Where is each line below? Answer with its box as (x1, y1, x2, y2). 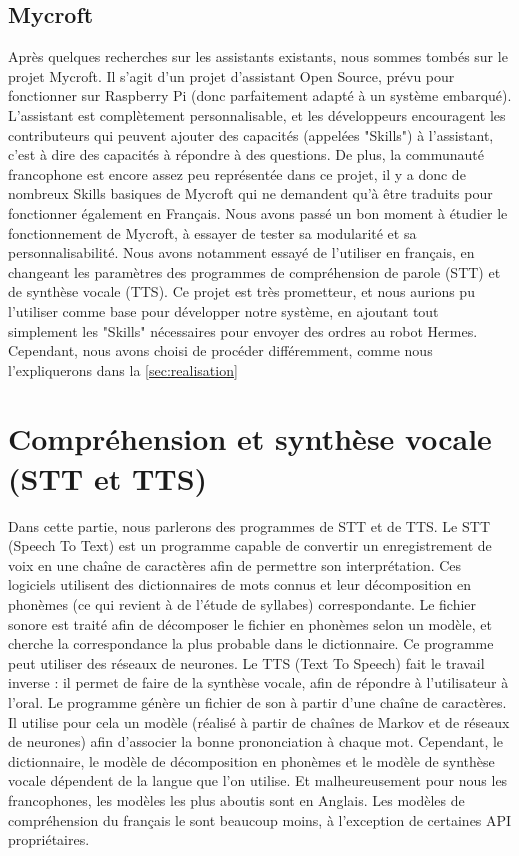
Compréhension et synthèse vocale (8, 418, 492, 459)
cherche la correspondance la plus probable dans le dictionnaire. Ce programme (8, 633, 494, 654)
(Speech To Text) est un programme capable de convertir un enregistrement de (8, 535, 492, 556)
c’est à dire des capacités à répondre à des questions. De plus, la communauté (8, 144, 485, 165)
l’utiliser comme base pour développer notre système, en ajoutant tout (8, 300, 439, 321)
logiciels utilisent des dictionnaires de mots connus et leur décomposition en (8, 574, 471, 595)
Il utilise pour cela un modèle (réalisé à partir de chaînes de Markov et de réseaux (8, 711, 510, 732)
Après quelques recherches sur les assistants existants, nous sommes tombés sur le (8, 46, 508, 67)
